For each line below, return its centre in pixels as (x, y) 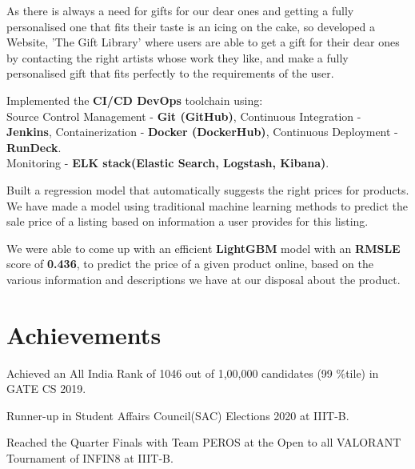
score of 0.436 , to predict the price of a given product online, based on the (190, 264)
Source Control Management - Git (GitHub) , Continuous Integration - (184, 116)
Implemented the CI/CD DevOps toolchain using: (135, 100)
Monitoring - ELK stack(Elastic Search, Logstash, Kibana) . (168, 163)
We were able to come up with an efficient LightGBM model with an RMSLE (204, 248)
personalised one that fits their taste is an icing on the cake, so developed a (191, 26)
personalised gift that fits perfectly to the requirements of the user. (170, 73)
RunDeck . (34, 147)
